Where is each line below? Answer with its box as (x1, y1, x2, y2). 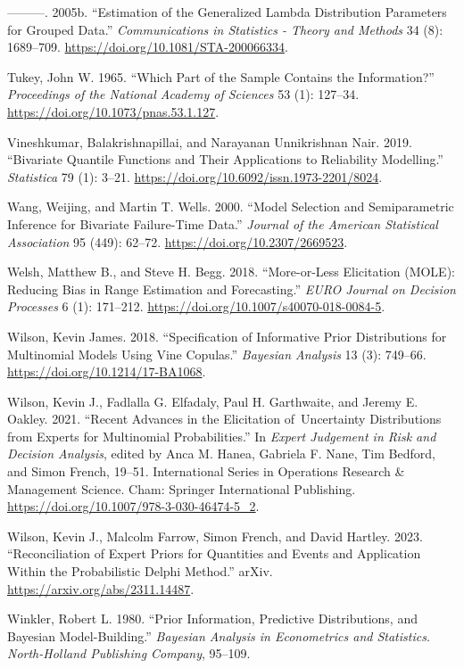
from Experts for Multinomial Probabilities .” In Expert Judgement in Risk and (7, 426, 436, 445)
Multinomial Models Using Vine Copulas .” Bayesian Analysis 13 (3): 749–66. (7, 344, 427, 363)
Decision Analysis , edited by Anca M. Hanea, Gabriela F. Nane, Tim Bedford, (7, 444, 435, 463)
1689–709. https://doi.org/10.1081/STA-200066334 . (7, 37, 288, 56)
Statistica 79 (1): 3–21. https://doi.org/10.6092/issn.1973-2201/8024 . (7, 167, 383, 186)
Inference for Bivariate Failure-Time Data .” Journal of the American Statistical (7, 214, 438, 233)
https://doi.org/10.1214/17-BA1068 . (7, 362, 206, 381)
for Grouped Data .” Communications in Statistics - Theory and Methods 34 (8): (7, 20, 443, 38)
